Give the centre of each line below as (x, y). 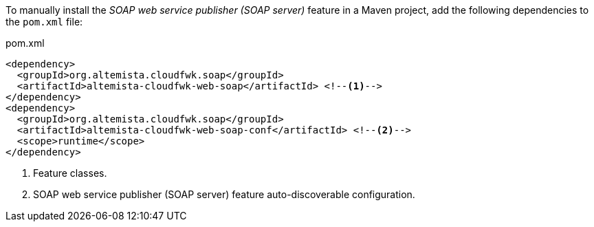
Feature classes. (70, 173)
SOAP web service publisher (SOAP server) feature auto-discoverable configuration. (224, 194)
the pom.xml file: (44, 22)
